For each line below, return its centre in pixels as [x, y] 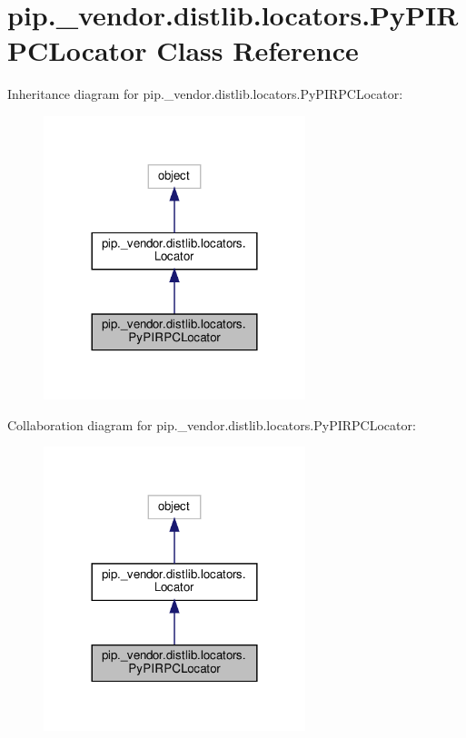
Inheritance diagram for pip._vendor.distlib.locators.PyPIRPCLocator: [205, 94]
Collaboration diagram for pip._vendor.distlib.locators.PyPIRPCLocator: [212, 424]
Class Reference [258, 50]
